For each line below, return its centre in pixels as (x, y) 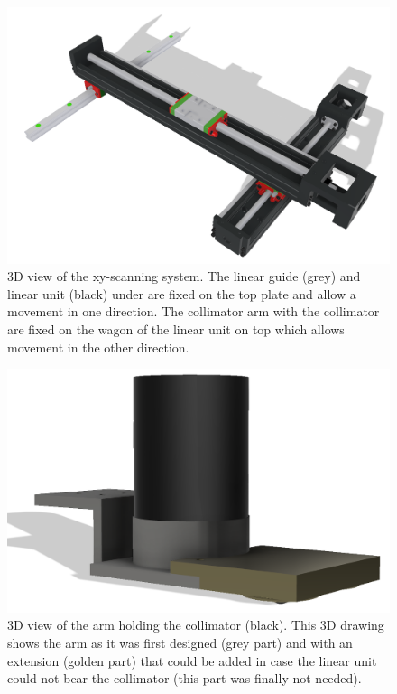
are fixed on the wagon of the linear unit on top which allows (176, 329)
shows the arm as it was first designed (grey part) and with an (180, 642)
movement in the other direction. (98, 347)
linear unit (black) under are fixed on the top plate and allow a (182, 293)
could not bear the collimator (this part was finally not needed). (185, 678)
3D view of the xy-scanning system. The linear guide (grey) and (184, 276)
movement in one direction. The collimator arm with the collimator (194, 311)
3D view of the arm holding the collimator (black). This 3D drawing (196, 625)
